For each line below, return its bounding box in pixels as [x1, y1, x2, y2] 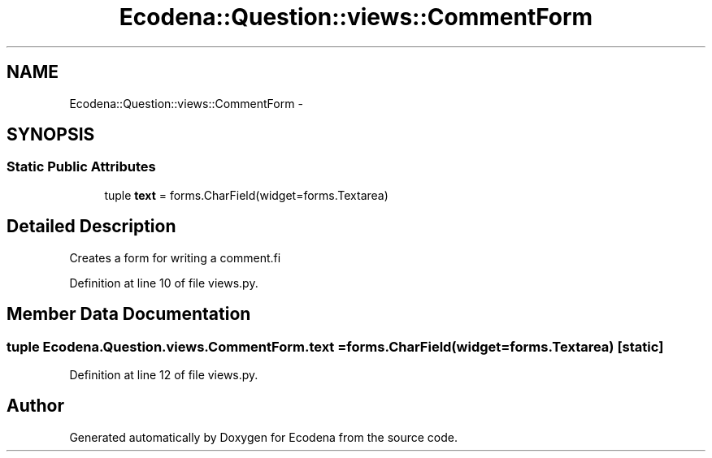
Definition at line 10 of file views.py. [69, 275, 258, 290]
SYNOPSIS [7, 124, 95, 145]
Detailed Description [7, 216, 176, 237]
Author [7, 395, 64, 417]
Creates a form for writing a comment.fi [69, 250, 281, 265]
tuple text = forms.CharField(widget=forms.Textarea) [104, 188, 389, 202]
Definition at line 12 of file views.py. [69, 367, 258, 382]
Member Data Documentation [7, 304, 251, 325]
